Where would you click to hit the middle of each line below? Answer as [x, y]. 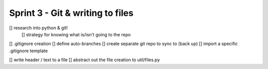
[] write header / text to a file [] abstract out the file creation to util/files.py [85, 60]
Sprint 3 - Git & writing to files [71, 13]
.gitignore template [29, 51]
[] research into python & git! [38, 28]
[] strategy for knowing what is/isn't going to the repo [76, 34]
